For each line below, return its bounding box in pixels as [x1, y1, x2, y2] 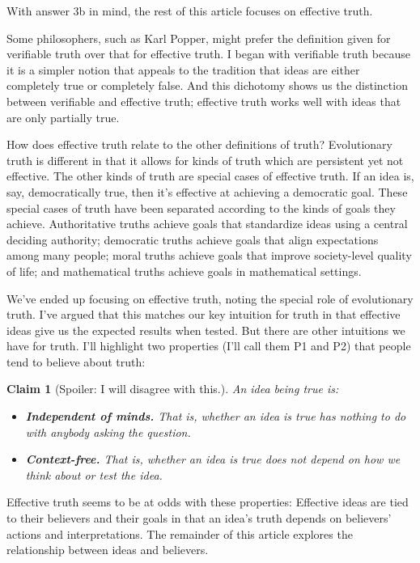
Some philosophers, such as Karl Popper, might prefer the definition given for [6, 29, 391, 46]
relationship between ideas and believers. [6, 541, 209, 558]
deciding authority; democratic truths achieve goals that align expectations [6, 231, 379, 248]
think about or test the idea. [25, 466, 163, 483]
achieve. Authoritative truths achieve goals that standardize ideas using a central [6, 215, 408, 232]
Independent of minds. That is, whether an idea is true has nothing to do [25, 408, 406, 425]
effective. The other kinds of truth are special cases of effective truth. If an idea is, [6, 167, 414, 184]
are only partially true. [6, 108, 120, 125]
